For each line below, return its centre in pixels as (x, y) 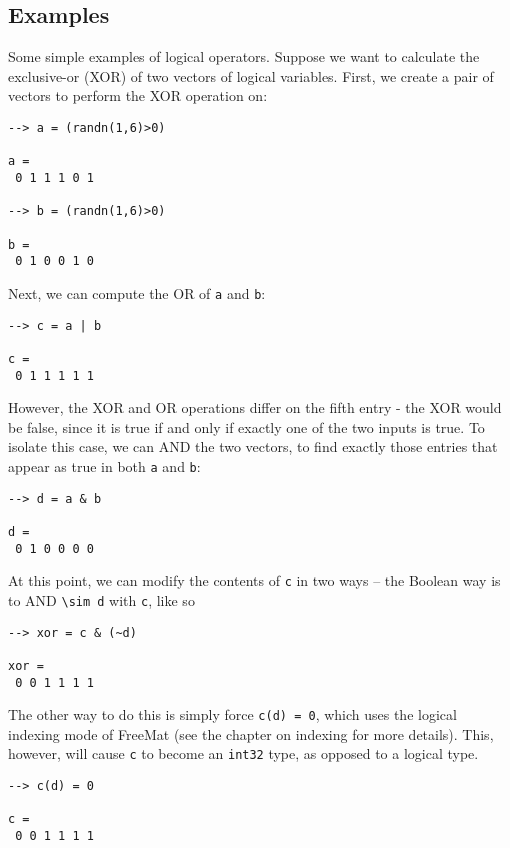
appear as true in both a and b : (104, 465)
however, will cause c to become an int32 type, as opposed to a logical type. (243, 753)
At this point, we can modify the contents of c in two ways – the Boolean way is (254, 580)
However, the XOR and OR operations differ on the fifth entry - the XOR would (255, 407)
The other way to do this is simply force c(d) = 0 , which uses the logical (232, 714)
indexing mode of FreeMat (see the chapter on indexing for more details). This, (251, 733)
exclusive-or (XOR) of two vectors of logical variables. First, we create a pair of (251, 75)
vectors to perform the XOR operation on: (138, 95)
